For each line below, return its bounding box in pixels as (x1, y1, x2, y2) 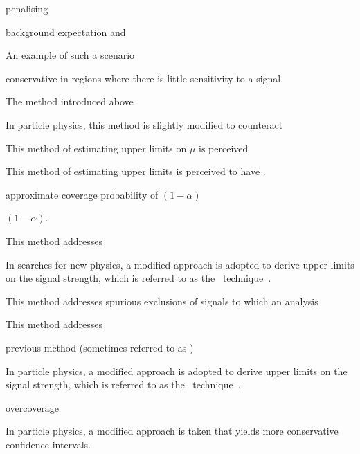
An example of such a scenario (6, 48, 135, 62)
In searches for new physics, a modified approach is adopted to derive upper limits (6, 257, 354, 271)
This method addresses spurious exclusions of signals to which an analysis (6, 293, 318, 308)
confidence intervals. (6, 437, 91, 451)
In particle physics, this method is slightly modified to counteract (6, 117, 283, 131)
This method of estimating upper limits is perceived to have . (6, 164, 266, 179)
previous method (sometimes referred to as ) (6, 340, 194, 354)
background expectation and (6, 24, 126, 39)
